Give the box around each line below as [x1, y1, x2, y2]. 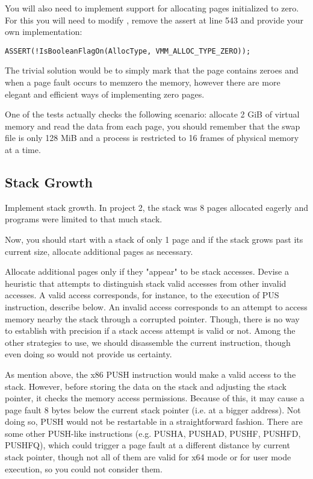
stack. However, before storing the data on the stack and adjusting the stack [5, 380, 287, 392]
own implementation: [5, 25, 82, 38]
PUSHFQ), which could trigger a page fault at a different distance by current [5, 439, 290, 451]
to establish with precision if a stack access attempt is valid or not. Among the [5, 324, 296, 337]
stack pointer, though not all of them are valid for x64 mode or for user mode [5, 451, 291, 463]
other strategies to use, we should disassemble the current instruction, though [5, 336, 291, 348]
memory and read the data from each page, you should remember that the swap [5, 119, 300, 132]
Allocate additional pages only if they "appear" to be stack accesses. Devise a [5, 265, 289, 278]
